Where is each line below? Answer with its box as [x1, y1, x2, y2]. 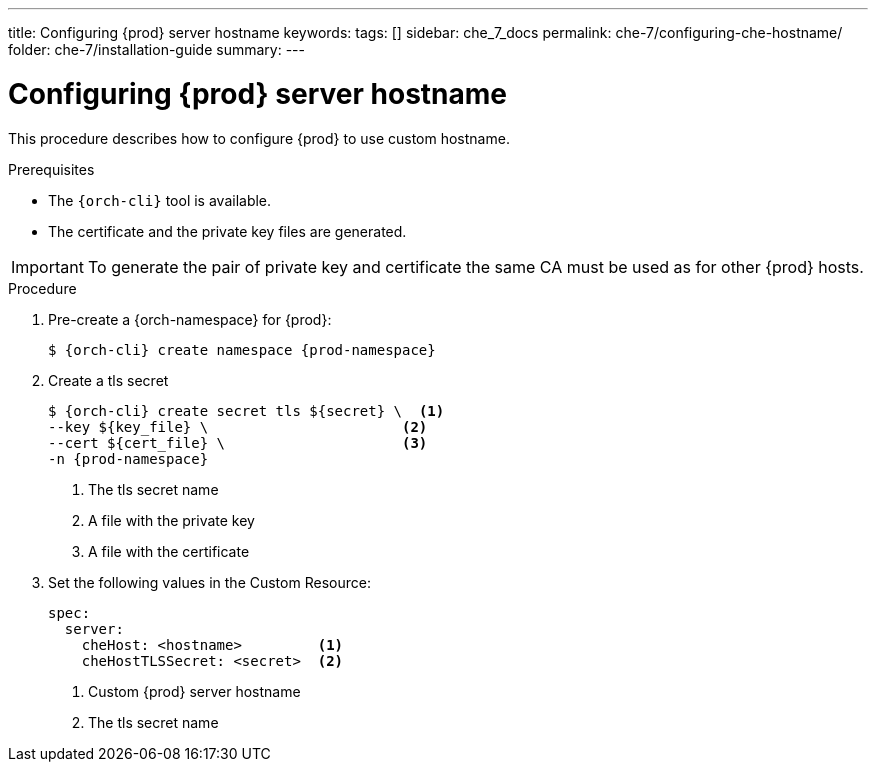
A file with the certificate [88, 542, 250, 560]
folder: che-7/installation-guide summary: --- [8, 41, 305, 58]
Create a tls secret [48, 371, 169, 389]
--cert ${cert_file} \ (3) [48, 434, 428, 451]
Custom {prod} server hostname [88, 682, 301, 700]
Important [11, 256, 84, 277]
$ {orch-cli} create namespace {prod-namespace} [48, 341, 436, 358]
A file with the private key [88, 511, 255, 529]
